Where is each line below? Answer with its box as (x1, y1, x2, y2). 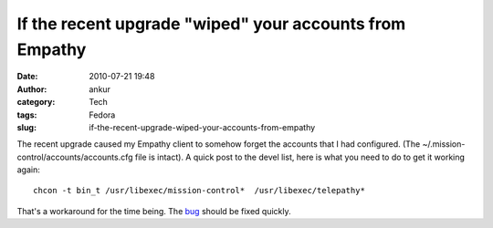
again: (16, 164, 41, 175)
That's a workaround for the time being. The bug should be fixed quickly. (16, 205, 291, 216)
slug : (16, 121, 37, 132)
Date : (16, 71, 38, 82)
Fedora (89, 109, 116, 120)
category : (16, 97, 56, 108)
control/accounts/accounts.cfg (16, 151, 133, 162)
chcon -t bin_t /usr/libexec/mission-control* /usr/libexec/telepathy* (33, 185, 365, 196)
